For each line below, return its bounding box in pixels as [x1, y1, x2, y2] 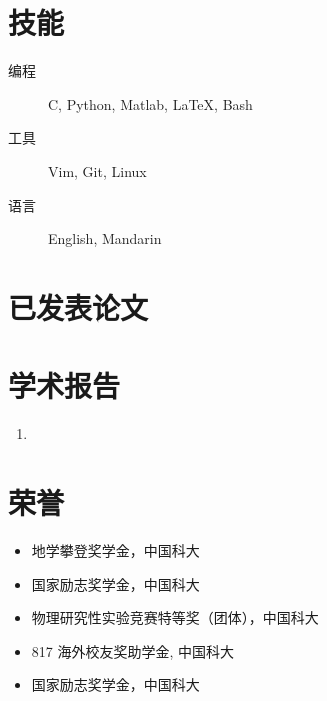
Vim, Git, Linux [48, 160, 147, 181]
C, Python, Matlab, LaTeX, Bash [48, 93, 253, 114]
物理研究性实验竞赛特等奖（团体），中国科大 [31, 607, 319, 628]
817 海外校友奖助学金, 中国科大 [31, 640, 235, 661]
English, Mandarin [48, 228, 162, 249]
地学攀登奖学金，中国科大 [31, 539, 200, 560]
